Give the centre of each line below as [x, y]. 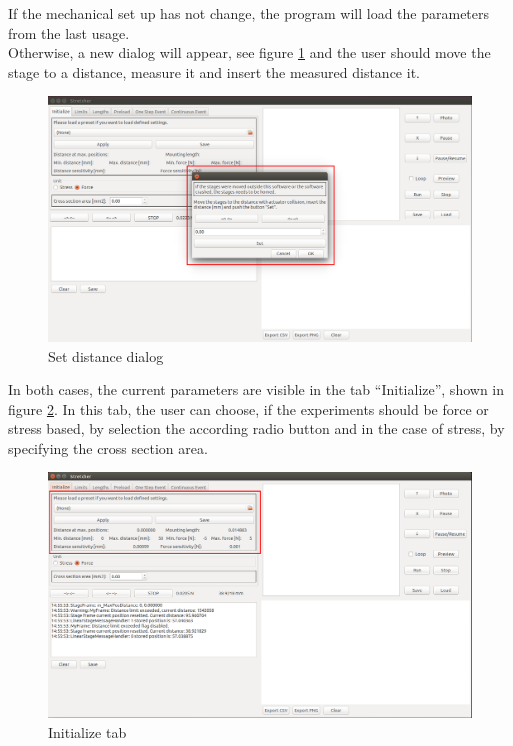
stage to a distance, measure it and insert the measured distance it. [214, 71]
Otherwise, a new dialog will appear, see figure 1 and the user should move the [249, 52]
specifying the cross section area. [108, 447]
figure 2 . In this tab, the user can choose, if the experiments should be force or [248, 408]
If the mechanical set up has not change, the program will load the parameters [249, 13]
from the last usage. [69, 32]
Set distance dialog [106, 355]
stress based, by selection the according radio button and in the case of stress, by [256, 428]
